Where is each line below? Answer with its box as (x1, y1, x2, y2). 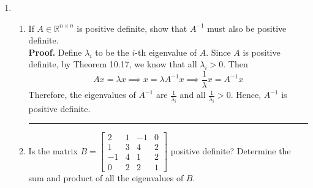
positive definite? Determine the (170, 144, 291, 157)
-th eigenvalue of (135, 45, 197, 58)
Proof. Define (28, 45, 82, 58)
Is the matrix (28, 144, 78, 157)
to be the (95, 45, 129, 58)
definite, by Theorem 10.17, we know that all (28, 58, 197, 70)
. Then (223, 58, 248, 70)
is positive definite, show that (77, 21, 187, 34)
